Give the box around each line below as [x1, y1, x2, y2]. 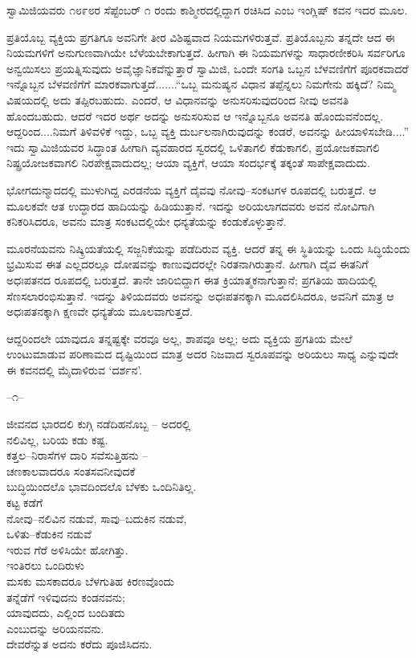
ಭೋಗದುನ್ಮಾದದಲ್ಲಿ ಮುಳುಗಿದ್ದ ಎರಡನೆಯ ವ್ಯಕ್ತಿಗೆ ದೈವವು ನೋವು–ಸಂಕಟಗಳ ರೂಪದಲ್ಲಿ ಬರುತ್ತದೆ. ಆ [6, 181, 377, 198]
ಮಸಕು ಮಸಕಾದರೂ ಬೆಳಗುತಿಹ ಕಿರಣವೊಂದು [6, 573, 174, 589]
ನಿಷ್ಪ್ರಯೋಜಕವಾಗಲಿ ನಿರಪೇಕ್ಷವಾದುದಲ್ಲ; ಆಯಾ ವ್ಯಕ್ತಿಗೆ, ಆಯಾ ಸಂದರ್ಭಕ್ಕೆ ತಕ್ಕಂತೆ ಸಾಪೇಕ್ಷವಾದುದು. [6, 154, 370, 171]
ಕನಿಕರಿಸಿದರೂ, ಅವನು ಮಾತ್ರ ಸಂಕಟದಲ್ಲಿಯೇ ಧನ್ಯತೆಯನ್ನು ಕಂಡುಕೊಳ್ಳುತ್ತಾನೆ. [6, 213, 287, 230]
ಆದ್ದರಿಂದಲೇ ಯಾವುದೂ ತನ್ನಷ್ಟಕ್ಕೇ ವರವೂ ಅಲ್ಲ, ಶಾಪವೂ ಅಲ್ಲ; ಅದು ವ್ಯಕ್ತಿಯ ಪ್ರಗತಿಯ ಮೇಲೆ [6, 329, 353, 346]
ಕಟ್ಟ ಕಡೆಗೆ [6, 494, 43, 511]
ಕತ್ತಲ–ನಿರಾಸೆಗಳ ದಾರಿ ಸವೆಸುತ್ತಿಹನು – [6, 447, 149, 464]
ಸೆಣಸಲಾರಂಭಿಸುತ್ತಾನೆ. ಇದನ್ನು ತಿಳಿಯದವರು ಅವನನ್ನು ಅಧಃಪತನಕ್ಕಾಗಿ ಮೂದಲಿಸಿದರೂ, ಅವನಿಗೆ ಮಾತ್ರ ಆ [6, 287, 394, 304]
